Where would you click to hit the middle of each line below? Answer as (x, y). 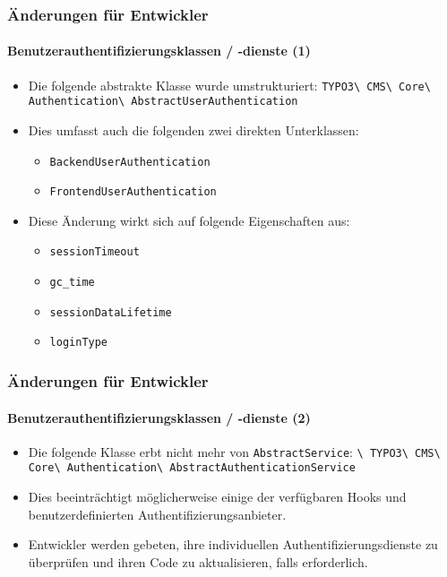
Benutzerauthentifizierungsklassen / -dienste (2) (159, 417)
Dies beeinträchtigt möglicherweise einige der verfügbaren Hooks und (217, 497)
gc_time (72, 283)
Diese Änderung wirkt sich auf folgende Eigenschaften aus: (189, 220)
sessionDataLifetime (111, 312)
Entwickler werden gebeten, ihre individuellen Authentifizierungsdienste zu (233, 544)
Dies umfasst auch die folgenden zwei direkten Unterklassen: (193, 129)
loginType (79, 343)
